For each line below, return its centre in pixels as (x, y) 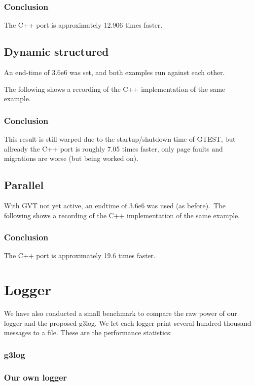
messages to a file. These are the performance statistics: (88, 332)
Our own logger (36, 377)
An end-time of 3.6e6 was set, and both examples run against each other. (114, 72)
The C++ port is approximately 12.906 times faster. (83, 25)
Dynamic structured (56, 52)
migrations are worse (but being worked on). (71, 158)
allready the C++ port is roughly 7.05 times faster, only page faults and (113, 148)
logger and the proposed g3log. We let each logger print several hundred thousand (128, 323)
